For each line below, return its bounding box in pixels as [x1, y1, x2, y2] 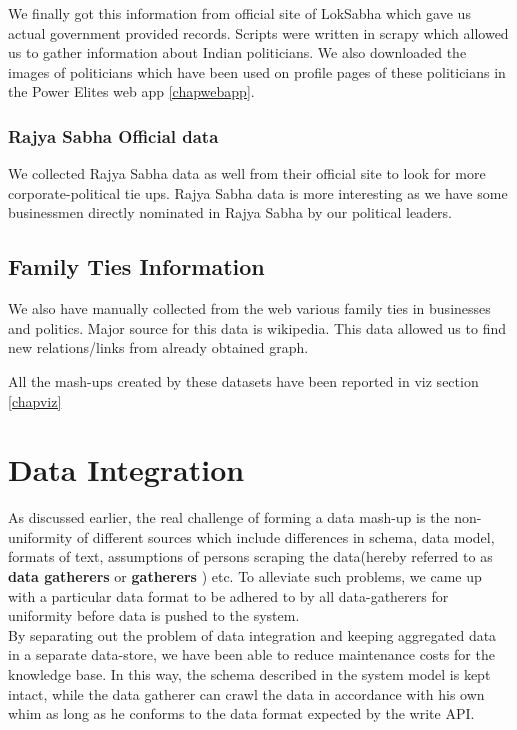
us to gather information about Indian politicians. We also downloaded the [8, 42, 467, 63]
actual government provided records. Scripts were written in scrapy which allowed [8, 22, 509, 43]
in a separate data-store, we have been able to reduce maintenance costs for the [8, 644, 495, 665]
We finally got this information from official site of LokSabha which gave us [8, 3, 471, 23]
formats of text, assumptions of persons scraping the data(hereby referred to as [8, 546, 493, 567]
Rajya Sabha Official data [8, 123, 219, 148]
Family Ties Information [8, 251, 265, 282]
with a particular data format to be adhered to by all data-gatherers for [8, 585, 449, 606]
